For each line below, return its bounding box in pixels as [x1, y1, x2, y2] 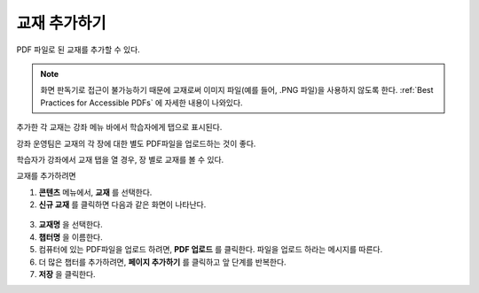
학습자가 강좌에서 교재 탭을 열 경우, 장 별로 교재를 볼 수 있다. [16, 154, 224, 165]
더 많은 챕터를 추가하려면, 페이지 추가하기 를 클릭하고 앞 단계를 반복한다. [38, 257, 287, 267]
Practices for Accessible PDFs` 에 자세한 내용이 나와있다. [40, 97, 243, 108]
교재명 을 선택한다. [38, 220, 103, 230]
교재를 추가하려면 [16, 171, 76, 181]
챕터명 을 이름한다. [38, 231, 103, 243]
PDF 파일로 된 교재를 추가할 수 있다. [16, 44, 141, 55]
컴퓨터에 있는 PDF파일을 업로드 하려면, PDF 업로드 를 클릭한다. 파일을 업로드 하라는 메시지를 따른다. [38, 244, 383, 255]
